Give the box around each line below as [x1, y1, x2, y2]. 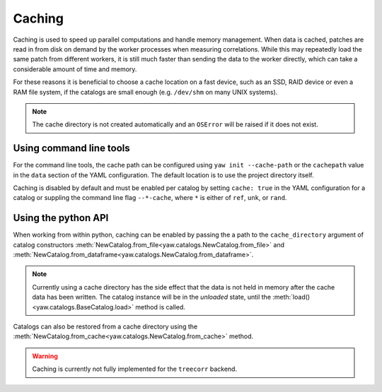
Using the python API [13, 212, 109, 224]
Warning [32, 352, 58, 360]
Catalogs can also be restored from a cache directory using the [13, 322, 198, 331]
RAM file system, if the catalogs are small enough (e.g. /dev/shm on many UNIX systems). [13, 88, 278, 96]
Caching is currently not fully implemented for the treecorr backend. [32, 364, 237, 374]
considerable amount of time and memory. [13, 64, 137, 73]
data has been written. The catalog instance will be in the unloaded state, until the [32, 293, 272, 302]
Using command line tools [13, 142, 130, 155]
